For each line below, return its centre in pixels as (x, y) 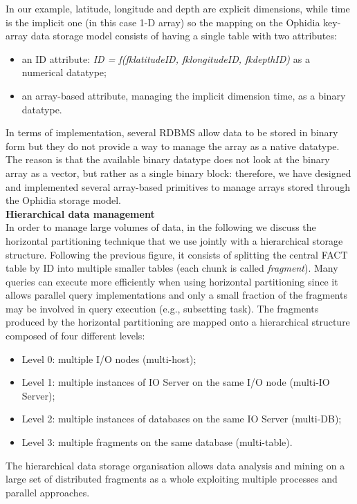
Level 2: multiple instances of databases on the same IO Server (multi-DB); (182, 419)
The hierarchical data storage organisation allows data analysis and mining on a (175, 465)
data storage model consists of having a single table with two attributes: (184, 36)
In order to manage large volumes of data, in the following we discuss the (161, 227)
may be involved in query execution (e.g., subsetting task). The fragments (162, 308)
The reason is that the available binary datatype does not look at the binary (168, 159)
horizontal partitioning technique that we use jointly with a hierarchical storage (174, 240)
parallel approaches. (48, 492)
